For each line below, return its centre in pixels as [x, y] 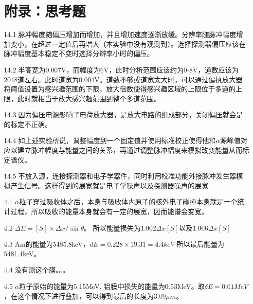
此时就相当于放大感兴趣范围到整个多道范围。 [89, 98]
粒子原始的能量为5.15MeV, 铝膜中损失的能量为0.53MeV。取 [112, 286]
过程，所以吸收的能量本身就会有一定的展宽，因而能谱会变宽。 [109, 211]
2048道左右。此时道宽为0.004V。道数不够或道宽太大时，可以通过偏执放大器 [123, 79]
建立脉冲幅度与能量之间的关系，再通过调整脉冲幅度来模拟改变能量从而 [130, 150]
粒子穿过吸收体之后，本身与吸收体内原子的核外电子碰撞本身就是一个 [128, 202]
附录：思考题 [45, 11]
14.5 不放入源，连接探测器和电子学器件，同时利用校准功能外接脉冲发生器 [120, 176]
